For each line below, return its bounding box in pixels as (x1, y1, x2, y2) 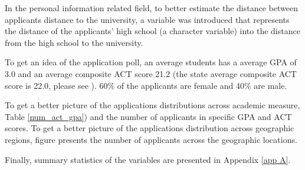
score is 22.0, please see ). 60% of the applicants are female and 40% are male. (5, 79, 287, 91)
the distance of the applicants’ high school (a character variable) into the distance (5, 25, 300, 37)
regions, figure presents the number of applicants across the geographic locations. (5, 133, 297, 145)
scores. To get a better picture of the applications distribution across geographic (5, 122, 294, 134)
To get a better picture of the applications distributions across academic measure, (5, 99, 300, 111)
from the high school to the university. (5, 36, 143, 48)
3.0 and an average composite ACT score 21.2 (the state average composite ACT (5, 67, 297, 79)
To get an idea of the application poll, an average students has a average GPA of (5, 56, 297, 68)
